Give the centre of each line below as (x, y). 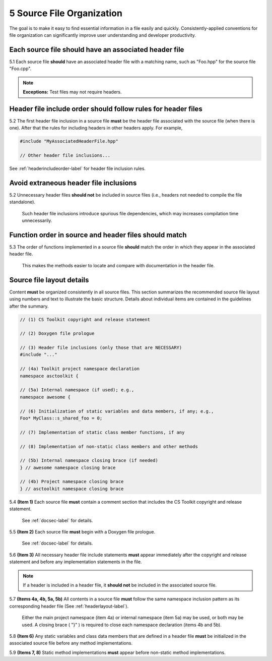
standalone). (22, 202)
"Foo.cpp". (20, 69)
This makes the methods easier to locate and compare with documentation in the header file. (118, 265)
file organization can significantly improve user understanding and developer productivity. (103, 35)
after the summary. (29, 306)
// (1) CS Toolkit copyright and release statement (85, 319)
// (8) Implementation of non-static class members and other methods (109, 446)
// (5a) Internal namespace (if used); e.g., (77, 390)
